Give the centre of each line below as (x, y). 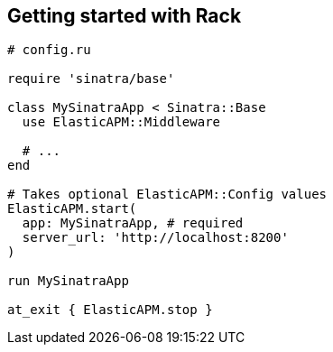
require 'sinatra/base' (91, 79)
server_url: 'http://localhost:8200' (155, 238)
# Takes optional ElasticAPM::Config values (167, 195)
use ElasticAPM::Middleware (121, 122)
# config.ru (49, 50)
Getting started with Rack (125, 16)
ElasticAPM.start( (72, 209)
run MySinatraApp (68, 281)
